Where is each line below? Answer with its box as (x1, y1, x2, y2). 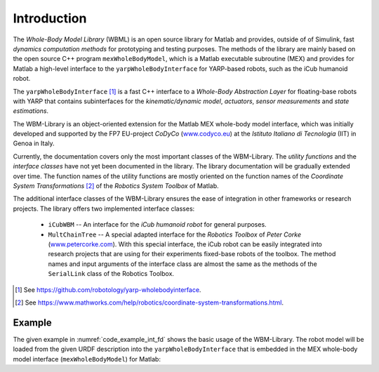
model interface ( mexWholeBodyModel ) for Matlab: (13, 354, 161, 363)
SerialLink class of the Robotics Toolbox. (48, 270, 175, 278)
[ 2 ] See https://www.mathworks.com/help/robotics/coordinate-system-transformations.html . (15, 298, 284, 307)
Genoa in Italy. (13, 139, 55, 147)
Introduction (13, 11, 87, 26)
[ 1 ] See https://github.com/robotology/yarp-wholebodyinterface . (15, 285, 201, 294)
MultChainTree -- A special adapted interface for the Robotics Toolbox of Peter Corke (48, 230, 302, 239)
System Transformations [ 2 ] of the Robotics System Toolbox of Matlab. (13, 182, 219, 190)
